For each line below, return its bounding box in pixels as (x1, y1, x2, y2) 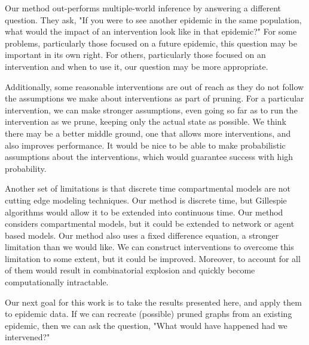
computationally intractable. (5, 276, 109, 288)
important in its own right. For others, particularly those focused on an (5, 48, 266, 61)
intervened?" (5, 331, 50, 343)
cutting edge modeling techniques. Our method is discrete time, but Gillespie (5, 193, 287, 206)
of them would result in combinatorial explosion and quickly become (5, 264, 255, 276)
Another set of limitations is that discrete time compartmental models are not (5, 182, 291, 195)
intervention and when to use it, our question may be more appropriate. (5, 60, 268, 72)
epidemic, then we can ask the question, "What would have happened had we (5, 319, 287, 331)
